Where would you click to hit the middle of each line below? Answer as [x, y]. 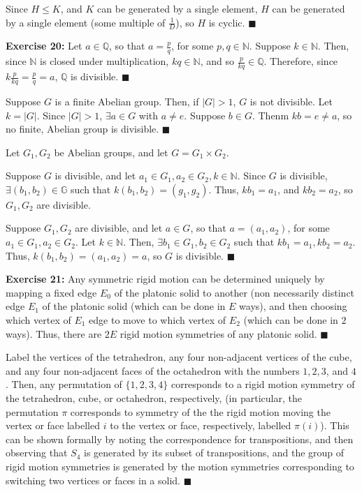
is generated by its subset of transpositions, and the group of [214, 453]
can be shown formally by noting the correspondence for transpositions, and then [180, 439]
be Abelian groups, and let [111, 152]
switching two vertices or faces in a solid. [93, 480]
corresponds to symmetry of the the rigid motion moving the [200, 411]
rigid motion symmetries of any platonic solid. [218, 333]
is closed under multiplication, [104, 61]
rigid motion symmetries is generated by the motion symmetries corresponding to [180, 466]
